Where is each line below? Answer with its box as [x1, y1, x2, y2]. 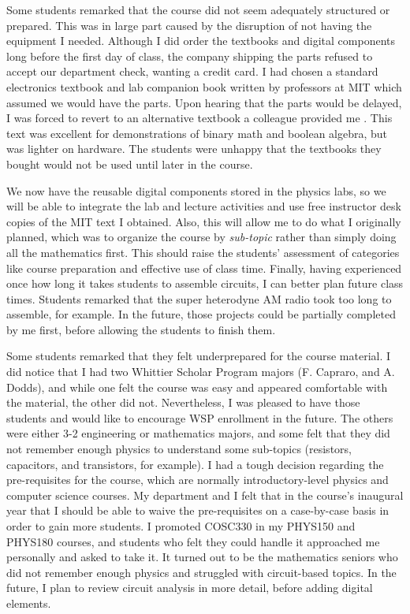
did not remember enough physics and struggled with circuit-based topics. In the [6, 564, 397, 580]
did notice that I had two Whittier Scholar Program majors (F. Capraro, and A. [6, 363, 395, 380]
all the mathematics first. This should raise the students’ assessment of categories [6, 244, 400, 260]
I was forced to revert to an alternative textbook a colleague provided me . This [6, 110, 393, 126]
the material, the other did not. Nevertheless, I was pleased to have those [6, 394, 360, 411]
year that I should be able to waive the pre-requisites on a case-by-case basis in [6, 502, 389, 519]
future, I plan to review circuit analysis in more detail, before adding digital [6, 579, 373, 596]
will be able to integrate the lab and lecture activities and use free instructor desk [6, 198, 401, 214]
